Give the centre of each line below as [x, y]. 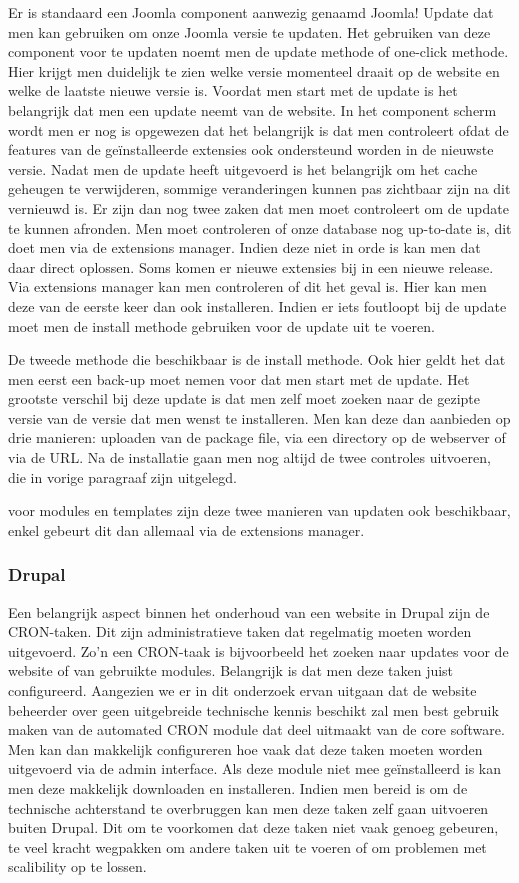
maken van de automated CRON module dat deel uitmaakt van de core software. [256, 729]
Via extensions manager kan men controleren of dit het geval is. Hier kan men [247, 286]
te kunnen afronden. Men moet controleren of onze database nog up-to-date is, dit [260, 227]
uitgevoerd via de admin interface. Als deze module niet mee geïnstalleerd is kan [255, 768]
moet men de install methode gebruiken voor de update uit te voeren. [221, 325]
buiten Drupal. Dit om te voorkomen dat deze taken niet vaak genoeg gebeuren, [253, 827]
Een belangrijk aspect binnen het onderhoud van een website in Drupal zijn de [249, 611]
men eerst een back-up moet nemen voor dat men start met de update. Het [239, 378]
